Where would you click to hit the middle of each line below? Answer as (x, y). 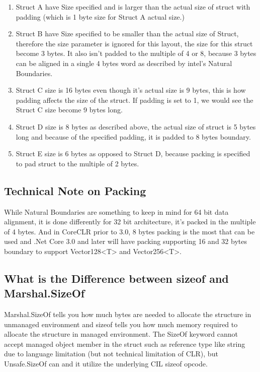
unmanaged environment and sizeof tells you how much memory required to (121, 324)
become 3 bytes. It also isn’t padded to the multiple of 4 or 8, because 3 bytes (136, 53)
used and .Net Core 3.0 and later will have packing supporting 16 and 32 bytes (125, 241)
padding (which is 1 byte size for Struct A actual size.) (100, 16)
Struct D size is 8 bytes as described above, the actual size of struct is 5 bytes (136, 126)
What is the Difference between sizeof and (116, 278)
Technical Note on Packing (75, 190)
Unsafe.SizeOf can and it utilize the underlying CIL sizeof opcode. (106, 364)
